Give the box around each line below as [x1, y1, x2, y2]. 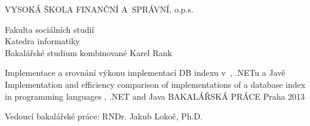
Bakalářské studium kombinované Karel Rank [5, 46, 172, 59]
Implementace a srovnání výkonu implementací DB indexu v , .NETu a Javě [5, 66, 286, 79]
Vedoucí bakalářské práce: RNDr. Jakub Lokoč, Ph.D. [5, 110, 203, 122]
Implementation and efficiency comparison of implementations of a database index [5, 78, 306, 90]
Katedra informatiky [5, 35, 80, 47]
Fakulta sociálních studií [5, 23, 94, 35]
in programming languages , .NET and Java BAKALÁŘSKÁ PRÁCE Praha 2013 [5, 90, 305, 102]
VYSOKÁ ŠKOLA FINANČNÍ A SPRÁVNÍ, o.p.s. [5, 3, 194, 15]
